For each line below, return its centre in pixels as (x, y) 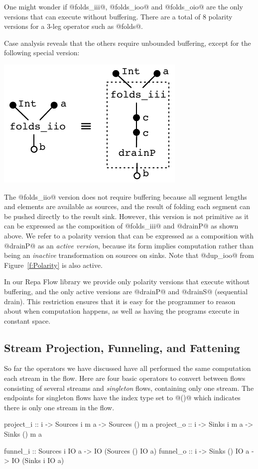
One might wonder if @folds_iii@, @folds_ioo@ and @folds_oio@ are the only (124, 6)
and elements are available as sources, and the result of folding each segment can (127, 206)
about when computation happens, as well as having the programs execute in (122, 311)
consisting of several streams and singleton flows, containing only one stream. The (129, 388)
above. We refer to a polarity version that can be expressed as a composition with (129, 235)
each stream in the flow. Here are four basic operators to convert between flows (125, 378)
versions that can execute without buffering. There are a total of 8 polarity (118, 16)
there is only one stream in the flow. (59, 407)
